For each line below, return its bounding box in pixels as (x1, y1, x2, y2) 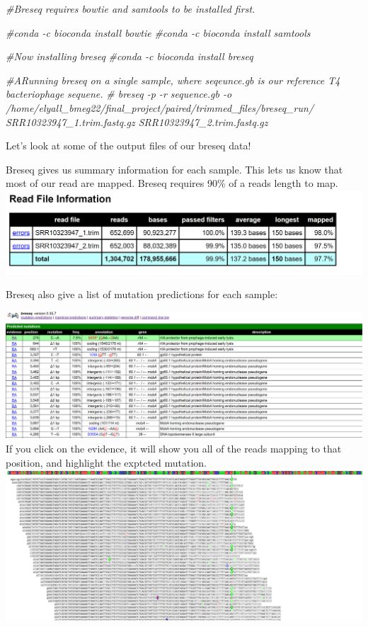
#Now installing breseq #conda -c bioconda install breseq (6, 49, 253, 64)
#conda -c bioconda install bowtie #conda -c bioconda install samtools (6, 25, 311, 40)
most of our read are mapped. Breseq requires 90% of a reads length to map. (6, 176, 338, 190)
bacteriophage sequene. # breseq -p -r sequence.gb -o (6, 86, 232, 101)
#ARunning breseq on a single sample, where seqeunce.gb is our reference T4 (6, 72, 340, 87)
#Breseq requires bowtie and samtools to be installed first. (6, 1, 255, 16)
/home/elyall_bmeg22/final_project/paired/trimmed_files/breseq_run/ (6, 100, 314, 115)
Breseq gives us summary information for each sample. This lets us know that (6, 161, 343, 176)
